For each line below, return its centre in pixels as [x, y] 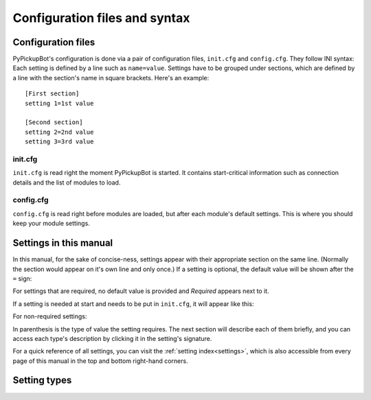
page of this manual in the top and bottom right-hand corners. [100, 361]
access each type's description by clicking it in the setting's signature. [112, 338]
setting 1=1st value [59, 103]
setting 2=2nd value [59, 132]
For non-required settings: [50, 316]
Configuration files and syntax [101, 18]
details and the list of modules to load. [67, 183]
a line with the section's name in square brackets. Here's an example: [111, 78]
